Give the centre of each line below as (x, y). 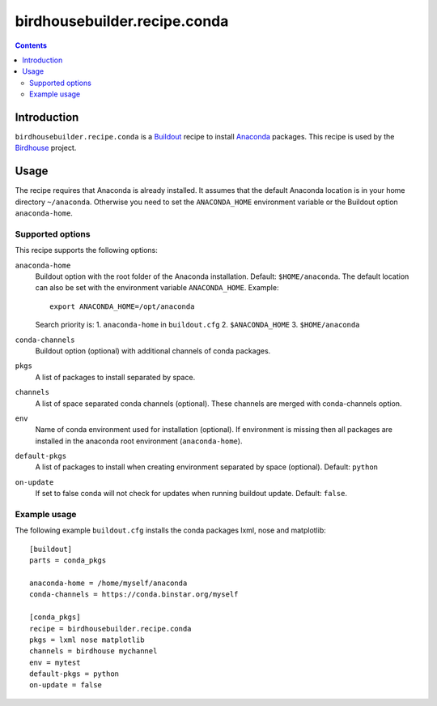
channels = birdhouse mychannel (93, 651)
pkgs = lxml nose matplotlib (87, 640)
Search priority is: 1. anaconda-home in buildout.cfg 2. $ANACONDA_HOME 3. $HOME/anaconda (197, 325)
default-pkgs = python (74, 674)
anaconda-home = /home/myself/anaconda (108, 583)
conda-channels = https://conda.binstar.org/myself (134, 595)
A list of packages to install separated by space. (115, 377)
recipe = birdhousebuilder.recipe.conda (110, 629)
